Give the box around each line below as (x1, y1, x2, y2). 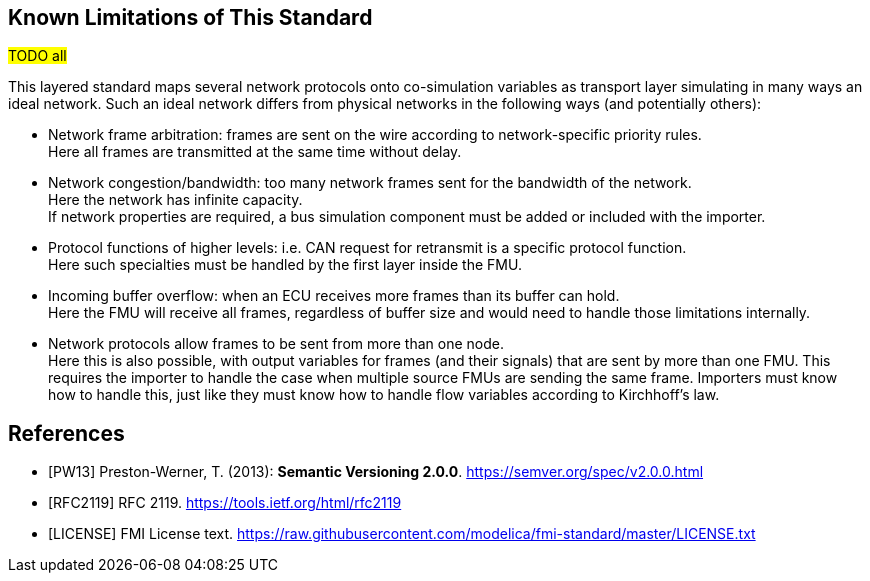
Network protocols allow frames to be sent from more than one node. (48, 335, 504, 353)
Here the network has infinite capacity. (48, 191, 303, 209)
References (8, 420, 125, 446)
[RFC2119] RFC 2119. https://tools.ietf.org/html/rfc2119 (48, 494, 402, 512)
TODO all (8, 47, 67, 65)
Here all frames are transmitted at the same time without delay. (48, 143, 462, 161)
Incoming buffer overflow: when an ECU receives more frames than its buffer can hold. (48, 287, 620, 305)
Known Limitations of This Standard (8, 5, 373, 30)
